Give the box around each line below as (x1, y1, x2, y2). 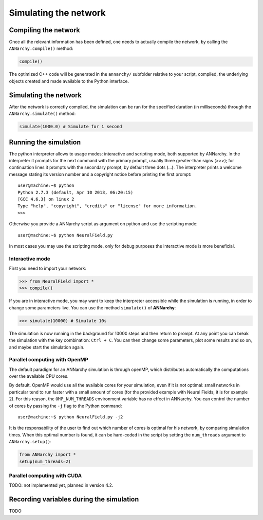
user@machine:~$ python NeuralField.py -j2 (18, 414, 123, 420)
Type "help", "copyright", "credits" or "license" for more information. (18, 203, 198, 209)
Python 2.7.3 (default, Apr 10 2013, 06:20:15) (18, 190, 133, 195)
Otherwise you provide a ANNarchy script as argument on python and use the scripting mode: (9, 221, 198, 227)
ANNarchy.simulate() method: (9, 110, 76, 117)
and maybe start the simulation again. (9, 344, 85, 350)
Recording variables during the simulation (9, 495, 139, 503)
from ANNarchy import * (19, 452, 76, 457)
